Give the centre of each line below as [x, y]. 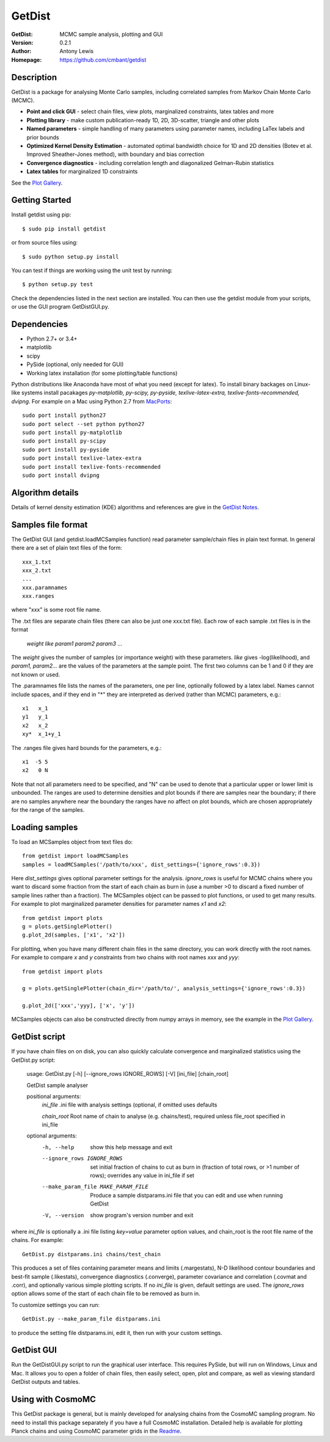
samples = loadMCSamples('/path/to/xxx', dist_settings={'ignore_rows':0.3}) [141, 864]
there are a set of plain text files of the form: [67, 548]
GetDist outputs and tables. [46, 1382]
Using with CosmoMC [53, 1400]
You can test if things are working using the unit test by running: [92, 270]
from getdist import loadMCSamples [75, 856]
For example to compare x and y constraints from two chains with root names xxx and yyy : [125, 957]
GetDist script [38, 1037]
